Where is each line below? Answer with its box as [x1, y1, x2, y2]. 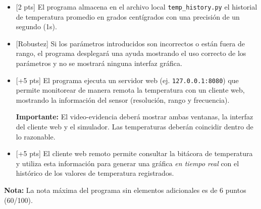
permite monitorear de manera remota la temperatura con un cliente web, [16, 85, 245, 95]
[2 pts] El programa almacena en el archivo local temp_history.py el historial [16, 2, 257, 12]
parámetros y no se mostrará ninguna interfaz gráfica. [16, 58, 182, 68]
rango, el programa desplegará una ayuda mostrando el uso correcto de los [16, 48, 246, 58]
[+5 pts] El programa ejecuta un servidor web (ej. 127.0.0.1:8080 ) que [16, 75, 239, 85]
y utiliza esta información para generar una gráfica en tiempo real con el [16, 158, 239, 168]
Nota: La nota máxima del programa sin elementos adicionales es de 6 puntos [4, 185, 246, 195]
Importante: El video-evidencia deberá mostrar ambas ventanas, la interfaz [16, 111, 253, 122]
